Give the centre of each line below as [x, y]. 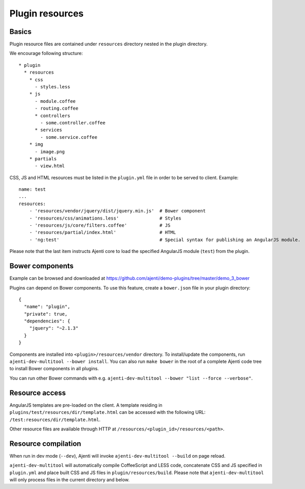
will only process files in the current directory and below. [69, 479]
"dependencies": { [47, 321]
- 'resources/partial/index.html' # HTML [102, 232]
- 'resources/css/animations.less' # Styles [105, 218]
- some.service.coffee [69, 137]
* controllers [52, 115]
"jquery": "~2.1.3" [54, 328]
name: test [32, 189]
